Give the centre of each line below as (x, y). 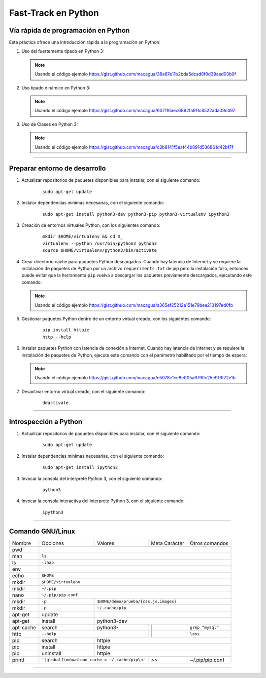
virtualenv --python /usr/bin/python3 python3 (100, 243)
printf (18, 660)
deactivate (56, 403)
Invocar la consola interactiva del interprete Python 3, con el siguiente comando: (103, 501)
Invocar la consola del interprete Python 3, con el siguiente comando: (92, 479)
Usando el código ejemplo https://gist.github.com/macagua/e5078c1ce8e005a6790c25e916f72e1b (135, 378)
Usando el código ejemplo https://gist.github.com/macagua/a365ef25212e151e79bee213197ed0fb (134, 305)
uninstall (51, 653)
